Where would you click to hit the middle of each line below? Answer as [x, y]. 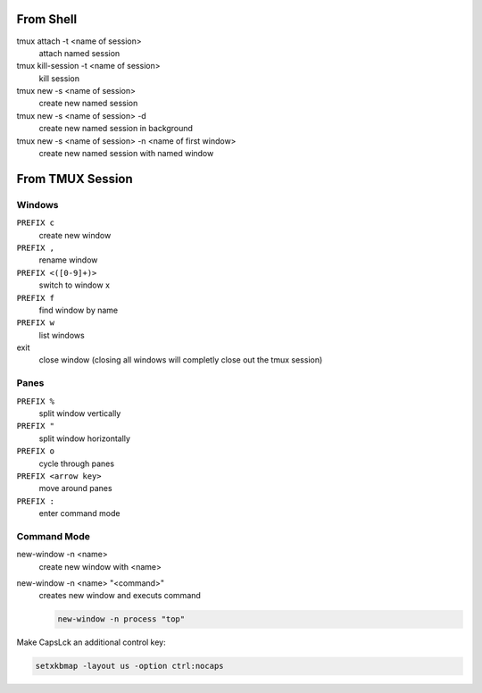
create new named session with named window [126, 154]
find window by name [79, 310]
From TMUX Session [75, 179]
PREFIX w [36, 323]
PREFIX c [36, 223]
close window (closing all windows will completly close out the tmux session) [181, 360]
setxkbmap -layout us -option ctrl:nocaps [129, 666]
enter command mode [79, 513]
